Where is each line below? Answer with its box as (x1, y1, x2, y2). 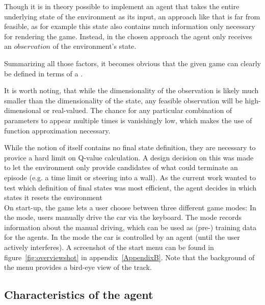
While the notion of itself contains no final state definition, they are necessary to (4, 142, 256, 153)
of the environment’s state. (52, 41, 137, 51)
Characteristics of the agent (4, 287, 153, 302)
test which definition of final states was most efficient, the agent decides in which (4, 182, 257, 192)
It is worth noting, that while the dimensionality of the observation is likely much (4, 85, 259, 96)
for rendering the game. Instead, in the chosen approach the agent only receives (4, 31, 252, 41)
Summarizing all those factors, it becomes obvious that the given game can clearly (4, 58, 261, 68)
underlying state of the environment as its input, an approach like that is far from (4, 11, 260, 21)
